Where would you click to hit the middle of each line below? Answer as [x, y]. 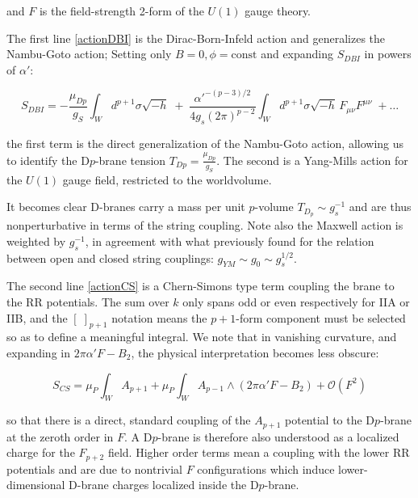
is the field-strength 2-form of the [121, 11]
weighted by [36, 241]
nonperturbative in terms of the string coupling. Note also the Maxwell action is [205, 225]
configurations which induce [266, 468]
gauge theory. [278, 11]
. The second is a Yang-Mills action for [312, 160]
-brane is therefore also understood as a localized [278, 436]
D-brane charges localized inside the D [164, 485]
